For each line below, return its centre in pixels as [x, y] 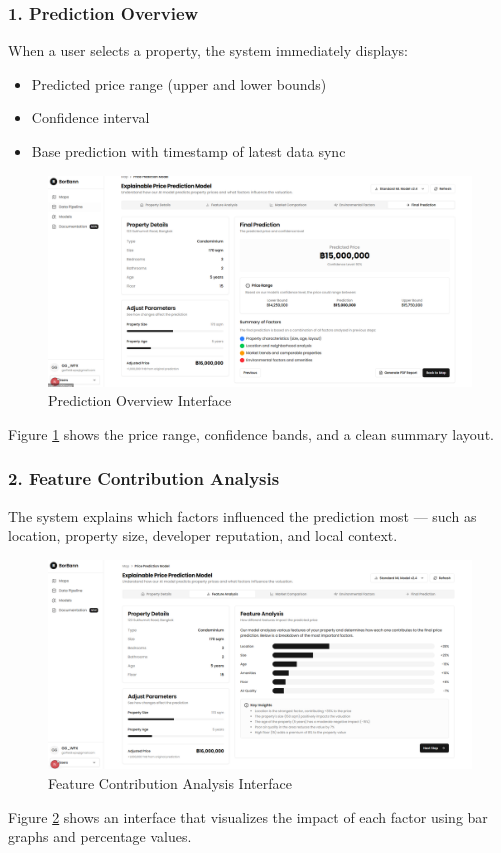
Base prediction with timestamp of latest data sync [188, 151]
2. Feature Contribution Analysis [144, 478]
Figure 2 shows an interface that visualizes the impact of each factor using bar [248, 816]
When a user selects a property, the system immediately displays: [208, 50]
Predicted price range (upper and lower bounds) [179, 83]
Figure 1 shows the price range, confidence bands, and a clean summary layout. [251, 433]
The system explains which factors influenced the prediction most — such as [242, 515]
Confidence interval [90, 117]
